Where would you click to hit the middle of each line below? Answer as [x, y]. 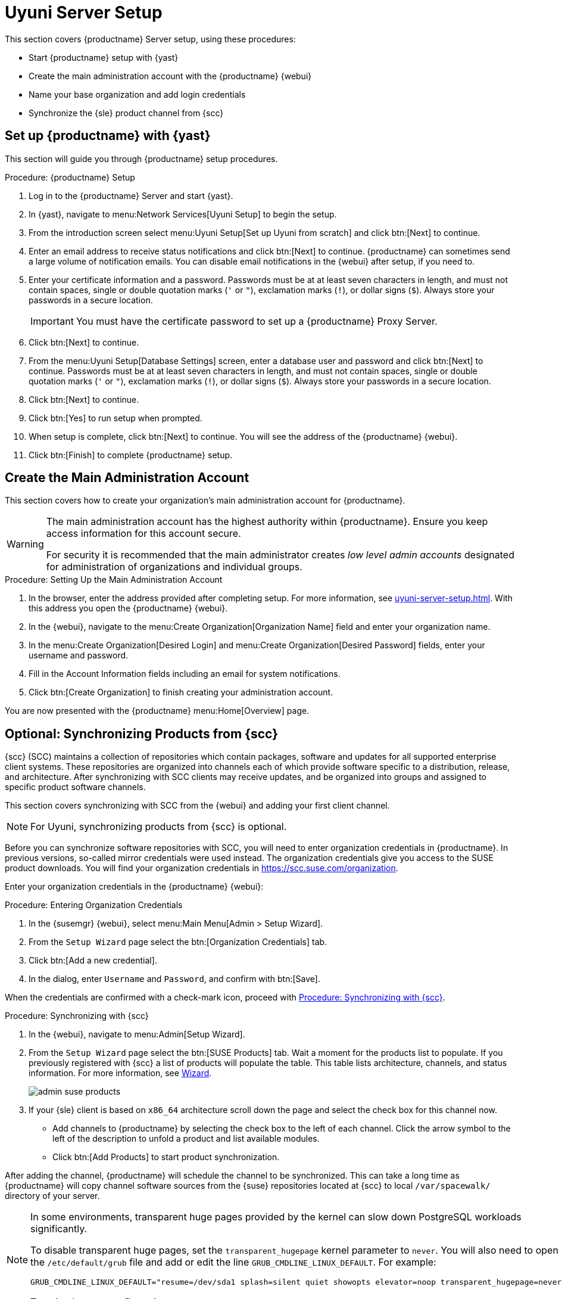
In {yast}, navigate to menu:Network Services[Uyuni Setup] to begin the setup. [183, 214]
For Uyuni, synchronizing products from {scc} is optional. [159, 827]
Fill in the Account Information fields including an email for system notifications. [185, 674]
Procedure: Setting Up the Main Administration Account [114, 580]
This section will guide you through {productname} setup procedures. [141, 159]
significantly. [59, 1229]
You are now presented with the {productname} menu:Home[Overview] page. [157, 711]
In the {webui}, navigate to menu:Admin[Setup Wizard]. [137, 1034]
